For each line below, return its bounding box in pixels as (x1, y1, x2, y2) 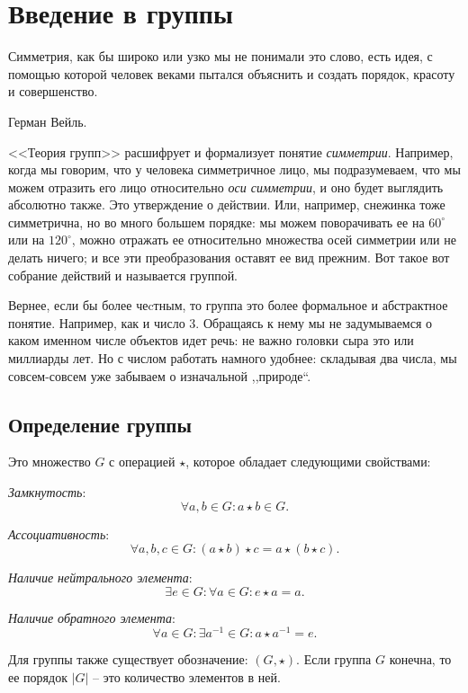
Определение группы (8, 410, 192, 438)
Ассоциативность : (8, 524, 110, 543)
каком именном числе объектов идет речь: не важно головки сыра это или (8, 331, 414, 350)
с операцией (109, 452, 175, 471)
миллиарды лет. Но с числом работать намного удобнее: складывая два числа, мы (8, 349, 457, 368)
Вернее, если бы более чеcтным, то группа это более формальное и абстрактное (8, 296, 448, 315)
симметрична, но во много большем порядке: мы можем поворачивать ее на (8, 212, 425, 231)
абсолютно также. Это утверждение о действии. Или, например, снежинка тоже (8, 195, 445, 214)
